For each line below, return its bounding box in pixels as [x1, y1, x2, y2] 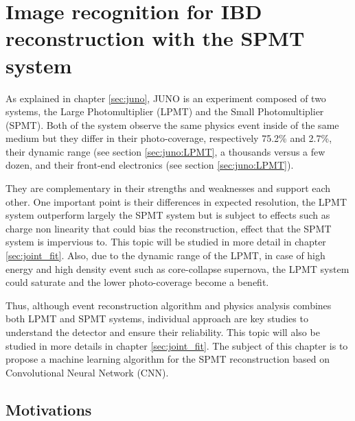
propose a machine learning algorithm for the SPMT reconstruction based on [5, 352, 330, 366]
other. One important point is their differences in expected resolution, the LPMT [5, 194, 347, 208]
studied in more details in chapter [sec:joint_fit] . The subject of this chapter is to [5, 338, 348, 352]
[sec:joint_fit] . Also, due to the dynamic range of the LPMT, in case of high [5, 248, 325, 263]
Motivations [5, 398, 92, 420]
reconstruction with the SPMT [5, 24, 305, 52]
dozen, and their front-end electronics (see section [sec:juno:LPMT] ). [5, 158, 294, 172]
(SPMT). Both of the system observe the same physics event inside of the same [5, 117, 339, 132]
